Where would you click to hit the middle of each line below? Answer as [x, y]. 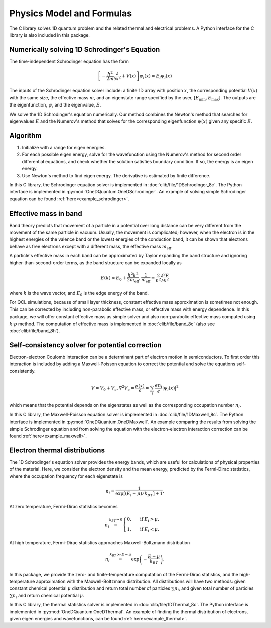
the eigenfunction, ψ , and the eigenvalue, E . [55, 105]
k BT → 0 [116, 520]
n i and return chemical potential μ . [49, 596]
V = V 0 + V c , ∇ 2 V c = [113, 388]
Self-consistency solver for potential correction [85, 345]
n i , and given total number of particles [214, 589]
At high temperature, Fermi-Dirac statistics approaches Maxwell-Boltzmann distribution [100, 542]
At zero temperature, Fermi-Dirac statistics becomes [63, 507]
